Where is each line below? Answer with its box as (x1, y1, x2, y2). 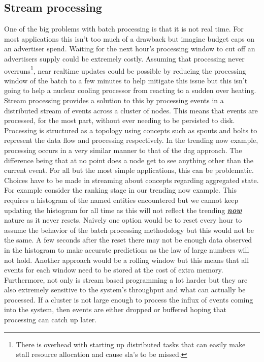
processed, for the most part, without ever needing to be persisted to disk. (4, 115, 235, 126)
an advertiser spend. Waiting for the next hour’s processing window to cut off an (4, 43, 255, 54)
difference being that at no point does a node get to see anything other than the (4, 155, 254, 165)
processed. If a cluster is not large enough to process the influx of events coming (4, 294, 253, 305)
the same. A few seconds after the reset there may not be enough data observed (4, 234, 252, 245)
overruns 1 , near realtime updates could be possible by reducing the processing (4, 64, 246, 76)
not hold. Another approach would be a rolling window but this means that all (4, 254, 249, 265)
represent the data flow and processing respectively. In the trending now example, (4, 135, 258, 145)
